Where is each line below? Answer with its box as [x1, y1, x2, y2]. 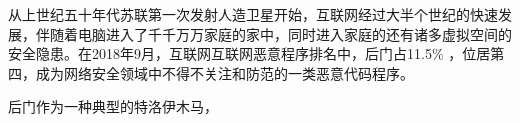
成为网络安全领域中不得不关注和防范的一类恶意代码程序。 [35, 62, 414, 83]
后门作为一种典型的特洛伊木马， [8, 96, 218, 117]
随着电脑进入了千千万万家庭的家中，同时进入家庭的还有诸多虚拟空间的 [49, 23, 512, 44]
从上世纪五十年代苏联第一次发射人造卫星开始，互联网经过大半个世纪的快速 [8, 4, 498, 24]
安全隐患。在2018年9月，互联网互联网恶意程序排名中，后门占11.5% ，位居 [8, 43, 491, 64]
